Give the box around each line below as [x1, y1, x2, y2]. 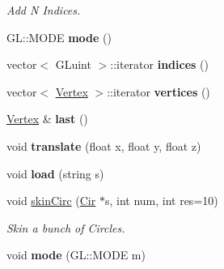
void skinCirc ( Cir [6, 192, 96, 209]
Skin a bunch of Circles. [6, 219, 125, 236]
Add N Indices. [6, 2, 81, 18]
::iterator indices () [110, 56, 209, 73]
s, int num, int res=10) [104, 192, 218, 209]
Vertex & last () [6, 110, 88, 127]
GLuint [55, 56, 91, 73]
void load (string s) [6, 164, 104, 181]
